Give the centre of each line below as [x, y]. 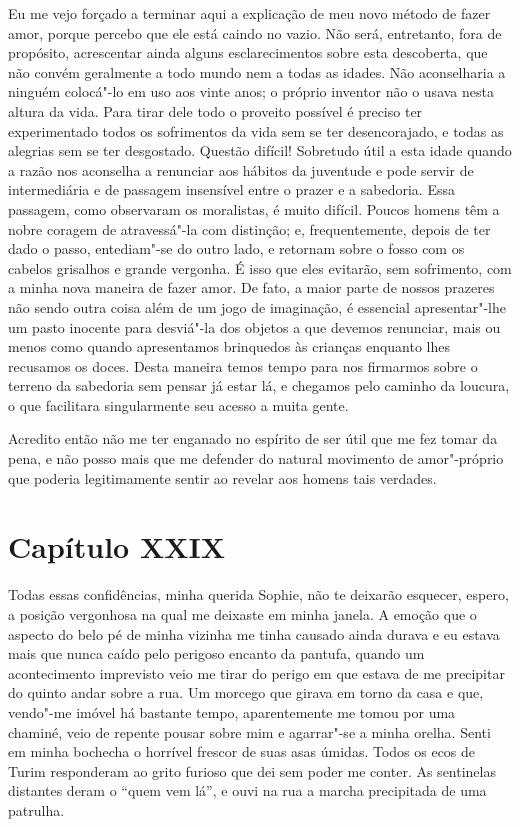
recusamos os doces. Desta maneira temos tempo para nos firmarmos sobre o [243, 365]
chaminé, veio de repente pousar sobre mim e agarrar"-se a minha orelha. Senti [249, 731]
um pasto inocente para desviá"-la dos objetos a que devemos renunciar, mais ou [254, 326]
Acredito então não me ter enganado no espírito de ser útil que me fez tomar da [253, 438]
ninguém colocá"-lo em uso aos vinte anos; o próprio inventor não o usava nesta [251, 91]
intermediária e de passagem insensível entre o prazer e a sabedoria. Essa [231, 189]
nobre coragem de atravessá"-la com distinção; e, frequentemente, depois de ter [249, 228]
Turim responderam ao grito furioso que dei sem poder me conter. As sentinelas [252, 770]
